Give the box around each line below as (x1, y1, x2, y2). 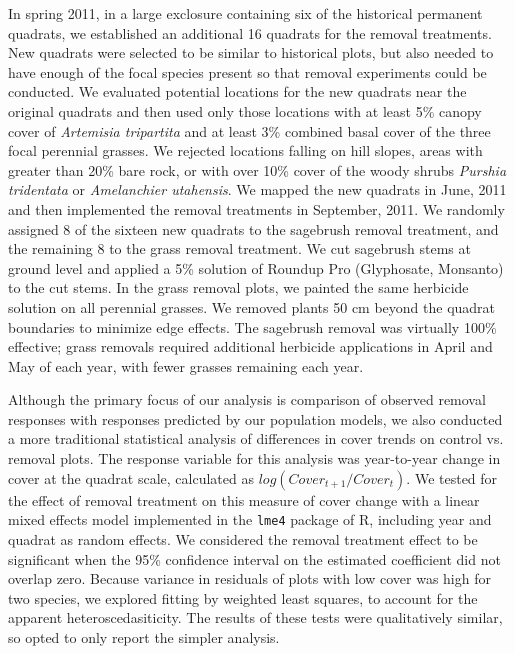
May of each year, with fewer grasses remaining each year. (8, 355, 364, 376)
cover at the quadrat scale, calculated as (8, 467, 254, 488)
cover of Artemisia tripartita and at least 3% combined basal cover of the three (8, 120, 491, 141)
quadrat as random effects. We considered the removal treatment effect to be (8, 528, 478, 549)
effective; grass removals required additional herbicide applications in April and (8, 336, 493, 357)
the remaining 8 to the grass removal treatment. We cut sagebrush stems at (8, 238, 471, 259)
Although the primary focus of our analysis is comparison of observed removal (8, 389, 486, 410)
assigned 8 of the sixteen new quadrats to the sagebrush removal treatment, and (8, 218, 499, 239)
